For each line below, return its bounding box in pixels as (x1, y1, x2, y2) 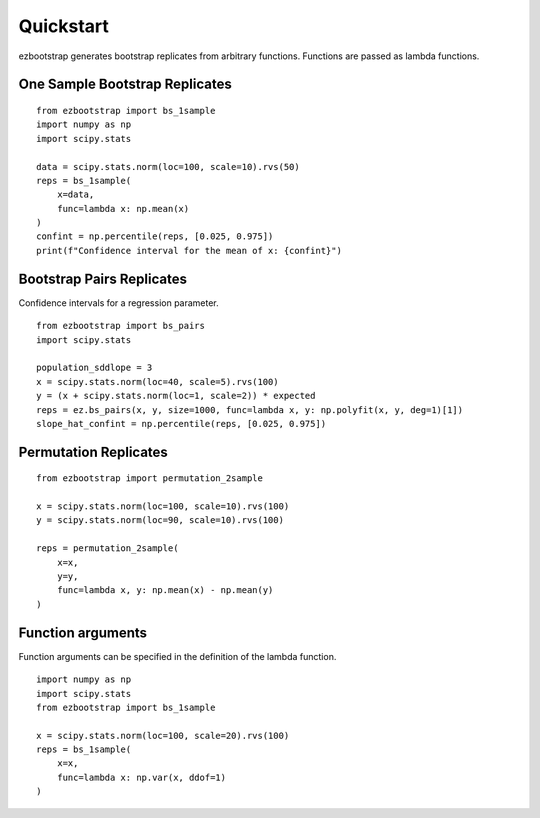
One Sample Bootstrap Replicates (18, 76, 232, 93)
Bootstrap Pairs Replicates (18, 270, 187, 287)
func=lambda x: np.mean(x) (56, 203, 190, 214)
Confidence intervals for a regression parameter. (18, 296, 219, 309)
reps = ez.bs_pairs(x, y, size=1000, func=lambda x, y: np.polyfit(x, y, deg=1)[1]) (36, 404, 464, 415)
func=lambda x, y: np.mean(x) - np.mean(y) (56, 585, 274, 596)
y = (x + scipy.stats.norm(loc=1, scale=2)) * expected (36, 390, 316, 402)
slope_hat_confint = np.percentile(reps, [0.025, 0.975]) (36, 418, 327, 429)
